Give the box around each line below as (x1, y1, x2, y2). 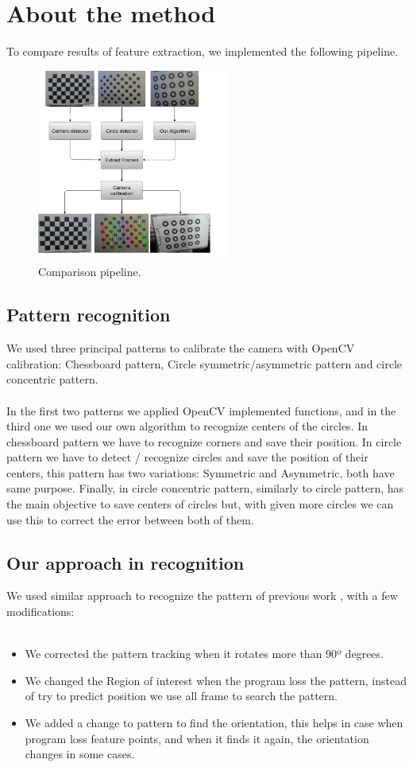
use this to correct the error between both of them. (6, 511, 254, 528)
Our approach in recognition (6, 550, 245, 574)
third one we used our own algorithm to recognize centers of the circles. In (6, 418, 369, 434)
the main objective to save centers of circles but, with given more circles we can (6, 496, 394, 512)
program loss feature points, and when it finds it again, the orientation (25, 730, 369, 746)
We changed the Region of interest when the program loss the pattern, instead (25, 672, 407, 688)
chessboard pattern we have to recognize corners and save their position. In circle (6, 433, 402, 450)
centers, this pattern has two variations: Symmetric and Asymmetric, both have (6, 464, 395, 481)
